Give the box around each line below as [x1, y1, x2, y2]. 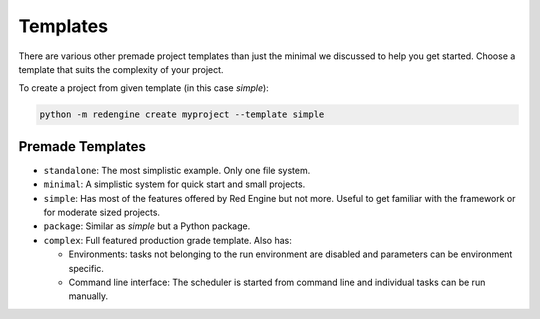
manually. [68, 290, 109, 302]
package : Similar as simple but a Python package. [43, 220, 251, 232]
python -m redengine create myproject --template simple [39, 109, 325, 120]
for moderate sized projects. [43, 206, 160, 218]
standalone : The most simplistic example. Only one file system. [43, 164, 311, 176]
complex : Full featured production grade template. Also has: [43, 234, 292, 246]
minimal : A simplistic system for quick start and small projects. [43, 178, 306, 190]
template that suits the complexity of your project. [18, 63, 224, 75]
